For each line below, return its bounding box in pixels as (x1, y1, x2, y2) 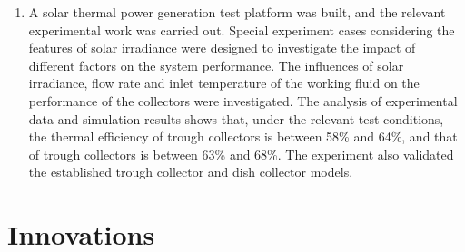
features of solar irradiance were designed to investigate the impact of (28, 38, 416, 57)
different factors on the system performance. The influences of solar (28, 55, 404, 74)
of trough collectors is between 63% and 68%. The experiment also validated (28, 144, 454, 163)
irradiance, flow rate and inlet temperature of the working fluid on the (28, 73, 420, 92)
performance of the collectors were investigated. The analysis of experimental (28, 91, 458, 110)
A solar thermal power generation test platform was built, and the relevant (28, 3, 446, 21)
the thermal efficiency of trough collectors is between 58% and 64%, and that (28, 127, 458, 146)
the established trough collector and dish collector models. (28, 162, 353, 181)
